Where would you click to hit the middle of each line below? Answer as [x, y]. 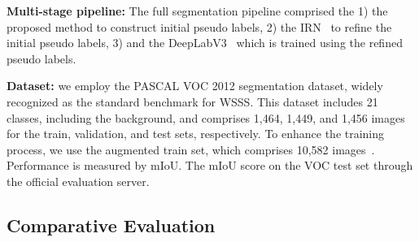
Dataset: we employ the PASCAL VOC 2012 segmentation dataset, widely [195, 86]
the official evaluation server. [78, 181]
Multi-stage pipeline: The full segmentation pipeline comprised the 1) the [197, 11]
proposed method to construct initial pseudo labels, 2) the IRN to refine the [199, 26]
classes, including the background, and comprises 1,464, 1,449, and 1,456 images [206, 117]
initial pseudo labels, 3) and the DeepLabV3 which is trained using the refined [205, 43]
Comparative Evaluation [111, 225]
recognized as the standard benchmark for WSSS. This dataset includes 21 [192, 101]
